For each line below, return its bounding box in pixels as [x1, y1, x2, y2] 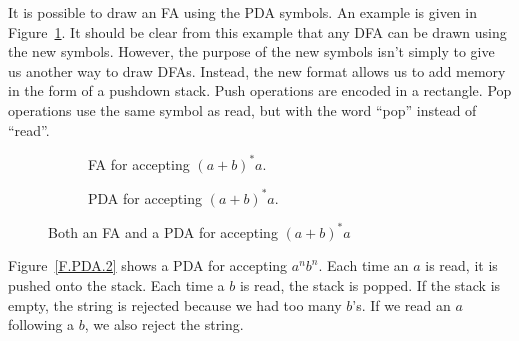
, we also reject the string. [84, 314, 244, 335]
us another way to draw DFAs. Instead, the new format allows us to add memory [8, 60, 506, 81]
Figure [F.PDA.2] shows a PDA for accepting [8, 255, 288, 276]
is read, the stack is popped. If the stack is [239, 275, 501, 296]
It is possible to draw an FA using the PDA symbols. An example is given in [8, 2, 477, 22]
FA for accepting [88, 153, 190, 174]
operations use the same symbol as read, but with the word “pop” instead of [8, 99, 477, 120]
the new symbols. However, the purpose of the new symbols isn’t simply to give [8, 41, 495, 62]
